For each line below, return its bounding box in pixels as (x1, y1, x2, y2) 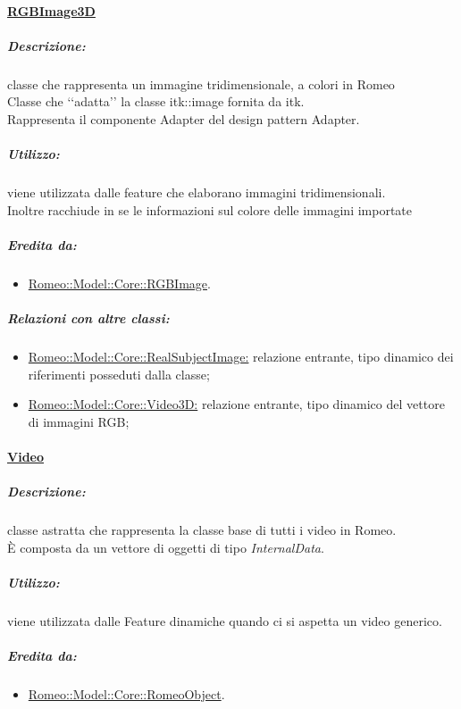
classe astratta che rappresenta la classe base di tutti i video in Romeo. (7, 521, 397, 539)
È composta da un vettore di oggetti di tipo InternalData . (7, 538, 324, 556)
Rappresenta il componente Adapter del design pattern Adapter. (7, 109, 360, 128)
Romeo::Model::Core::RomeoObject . (28, 685, 225, 704)
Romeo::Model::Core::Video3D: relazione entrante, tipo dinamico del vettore (28, 395, 445, 413)
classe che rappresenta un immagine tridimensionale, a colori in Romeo (7, 74, 395, 93)
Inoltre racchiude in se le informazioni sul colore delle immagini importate (7, 200, 413, 219)
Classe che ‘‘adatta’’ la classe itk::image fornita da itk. (7, 92, 305, 111)
